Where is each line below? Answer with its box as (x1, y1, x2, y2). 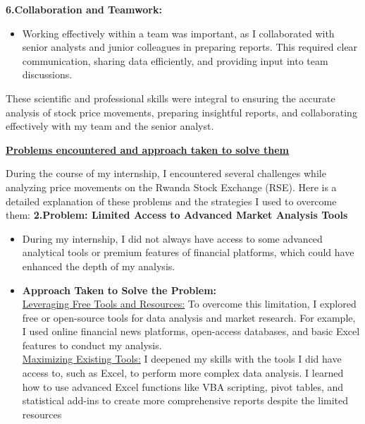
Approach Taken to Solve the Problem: (22, 282, 217, 297)
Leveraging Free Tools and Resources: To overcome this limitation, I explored (22, 296, 357, 311)
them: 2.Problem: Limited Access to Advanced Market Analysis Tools (6, 207, 348, 222)
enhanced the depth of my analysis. (22, 258, 175, 273)
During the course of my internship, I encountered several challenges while (6, 166, 326, 181)
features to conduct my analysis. (22, 337, 162, 352)
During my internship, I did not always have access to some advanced (22, 231, 323, 246)
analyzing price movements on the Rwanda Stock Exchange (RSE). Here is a (6, 179, 337, 194)
